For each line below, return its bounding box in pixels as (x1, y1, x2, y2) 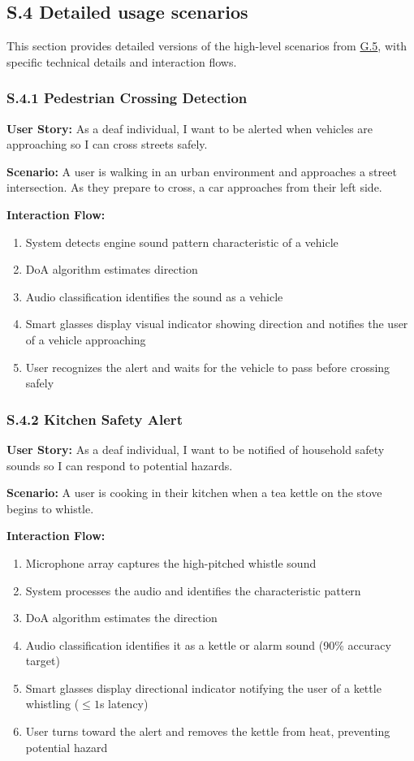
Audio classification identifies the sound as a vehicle (25, 288, 283, 305)
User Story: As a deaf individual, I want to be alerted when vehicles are (6, 119, 373, 136)
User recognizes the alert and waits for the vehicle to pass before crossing (25, 358, 390, 375)
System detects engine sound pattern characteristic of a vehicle (25, 233, 339, 250)
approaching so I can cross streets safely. (6, 136, 208, 153)
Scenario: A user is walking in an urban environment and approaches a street (6, 162, 397, 179)
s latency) (99, 695, 149, 712)
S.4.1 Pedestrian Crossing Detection (6, 88, 248, 108)
